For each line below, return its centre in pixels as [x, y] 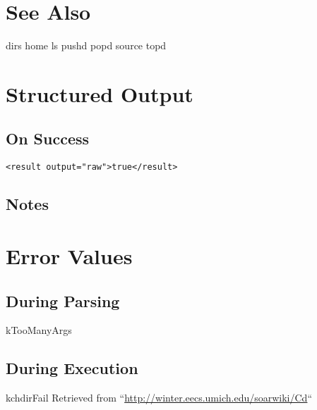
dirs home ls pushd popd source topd [86, 45]
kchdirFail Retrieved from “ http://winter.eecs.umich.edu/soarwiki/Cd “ [159, 398]
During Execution [72, 368]
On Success [48, 138]
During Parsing [63, 300]
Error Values [69, 255]
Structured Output [100, 93]
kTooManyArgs [39, 330]
